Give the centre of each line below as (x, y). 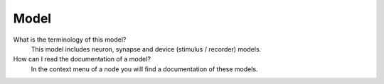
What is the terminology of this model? (70, 40)
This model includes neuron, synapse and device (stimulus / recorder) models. (146, 49)
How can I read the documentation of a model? (82, 59)
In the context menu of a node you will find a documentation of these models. (145, 69)
